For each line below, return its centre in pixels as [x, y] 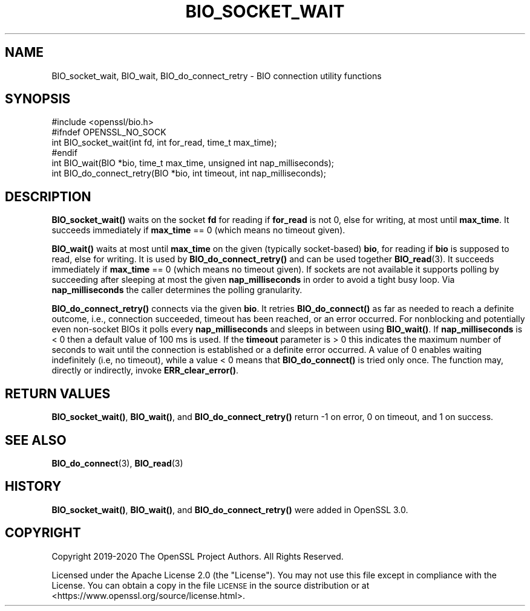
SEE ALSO [36, 440]
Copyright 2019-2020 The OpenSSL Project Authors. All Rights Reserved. [198, 556]
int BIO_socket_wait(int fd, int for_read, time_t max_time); [164, 143]
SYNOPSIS [38, 99]
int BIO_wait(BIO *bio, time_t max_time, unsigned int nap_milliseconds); [193, 163]
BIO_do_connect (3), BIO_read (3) [117, 463]
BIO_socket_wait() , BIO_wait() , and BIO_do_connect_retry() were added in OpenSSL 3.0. [230, 509]
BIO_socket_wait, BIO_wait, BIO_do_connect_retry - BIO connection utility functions [217, 76]
